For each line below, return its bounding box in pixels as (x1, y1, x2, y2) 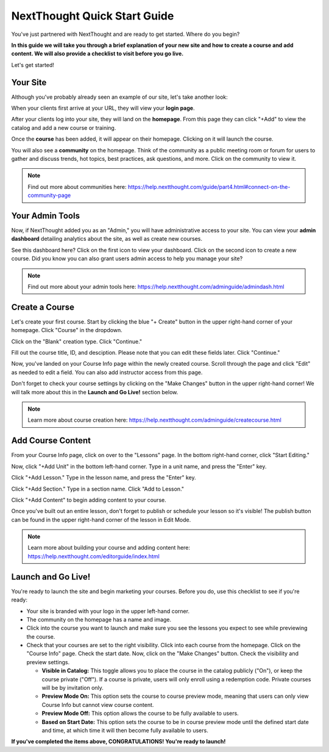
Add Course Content (11, 436, 91, 446)
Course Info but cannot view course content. (41, 701, 154, 708)
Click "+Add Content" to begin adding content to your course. (11, 496, 167, 503)
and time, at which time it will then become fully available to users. (41, 727, 208, 734)
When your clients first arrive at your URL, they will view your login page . (11, 104, 195, 112)
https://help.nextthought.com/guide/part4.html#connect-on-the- (127, 183, 291, 190)
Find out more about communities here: (27, 183, 127, 190)
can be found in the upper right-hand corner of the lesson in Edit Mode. (11, 516, 191, 523)
